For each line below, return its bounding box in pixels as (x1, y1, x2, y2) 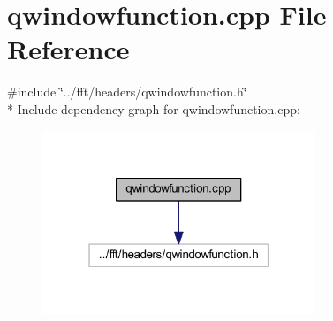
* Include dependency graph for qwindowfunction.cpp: (7, 99, 300, 118)
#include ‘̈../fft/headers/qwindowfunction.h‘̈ (7, 82, 247, 101)
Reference (7, 31, 130, 67)
